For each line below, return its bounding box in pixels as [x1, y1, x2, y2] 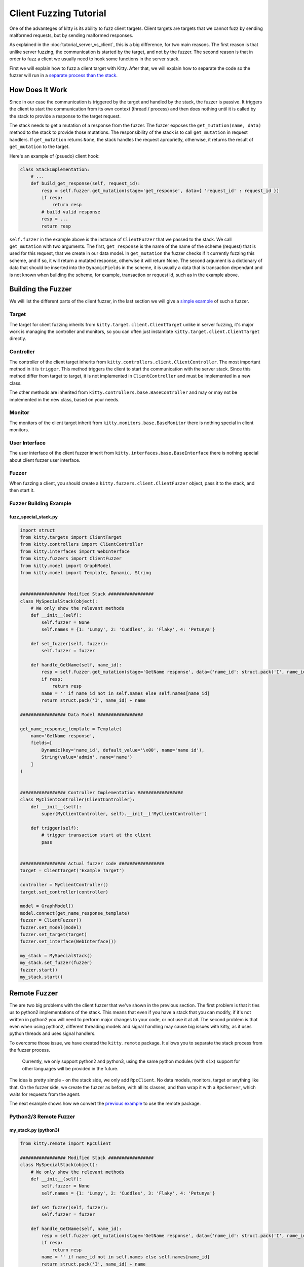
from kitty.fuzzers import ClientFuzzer [20, 555, 122, 562]
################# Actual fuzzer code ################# [20, 861, 165, 866]
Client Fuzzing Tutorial [9, 8, 106, 19]
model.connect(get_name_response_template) [20, 910, 130, 916]
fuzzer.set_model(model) [20, 924, 82, 930]
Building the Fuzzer [9, 285, 72, 293]
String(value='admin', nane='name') [41, 754, 133, 760]
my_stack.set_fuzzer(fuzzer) [20, 960, 93, 965]
